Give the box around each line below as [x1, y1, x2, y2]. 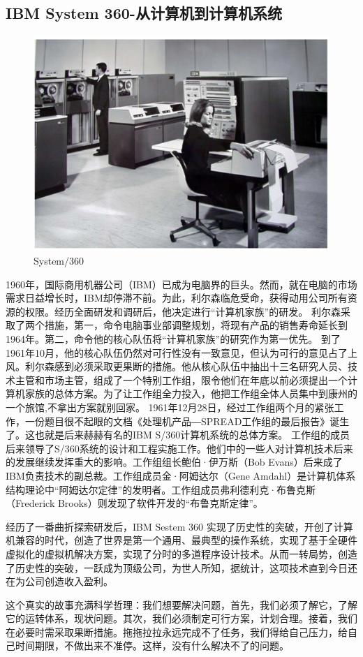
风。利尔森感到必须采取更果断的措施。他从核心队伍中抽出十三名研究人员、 [6, 359, 348, 374]
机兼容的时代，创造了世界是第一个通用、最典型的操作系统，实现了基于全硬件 [6, 533, 357, 547]
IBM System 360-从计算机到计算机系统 [6, 2, 282, 24]
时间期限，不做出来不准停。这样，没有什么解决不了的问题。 [15, 638, 289, 653]
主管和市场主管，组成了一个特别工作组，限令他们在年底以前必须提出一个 [15, 372, 348, 387]
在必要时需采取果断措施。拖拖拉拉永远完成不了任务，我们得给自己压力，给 [6, 624, 348, 639]
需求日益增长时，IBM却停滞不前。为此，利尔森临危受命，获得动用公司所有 [6, 290, 348, 305]
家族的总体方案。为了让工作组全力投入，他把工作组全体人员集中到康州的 [24, 386, 357, 401]
